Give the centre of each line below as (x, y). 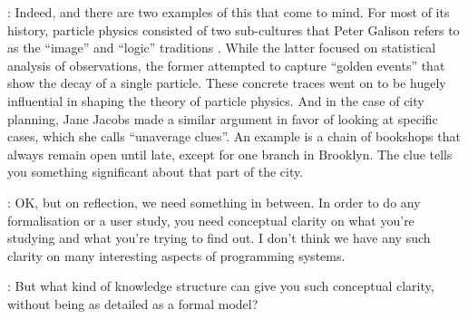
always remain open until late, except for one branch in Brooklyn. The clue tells (230, 154)
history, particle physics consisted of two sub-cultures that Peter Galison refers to (234, 29)
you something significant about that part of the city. (156, 172)
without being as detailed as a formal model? (133, 303)
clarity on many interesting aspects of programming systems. (176, 255)
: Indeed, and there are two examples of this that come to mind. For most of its (229, 12)
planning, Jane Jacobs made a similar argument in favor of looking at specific (223, 118)
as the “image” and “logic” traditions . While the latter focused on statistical (222, 48)
